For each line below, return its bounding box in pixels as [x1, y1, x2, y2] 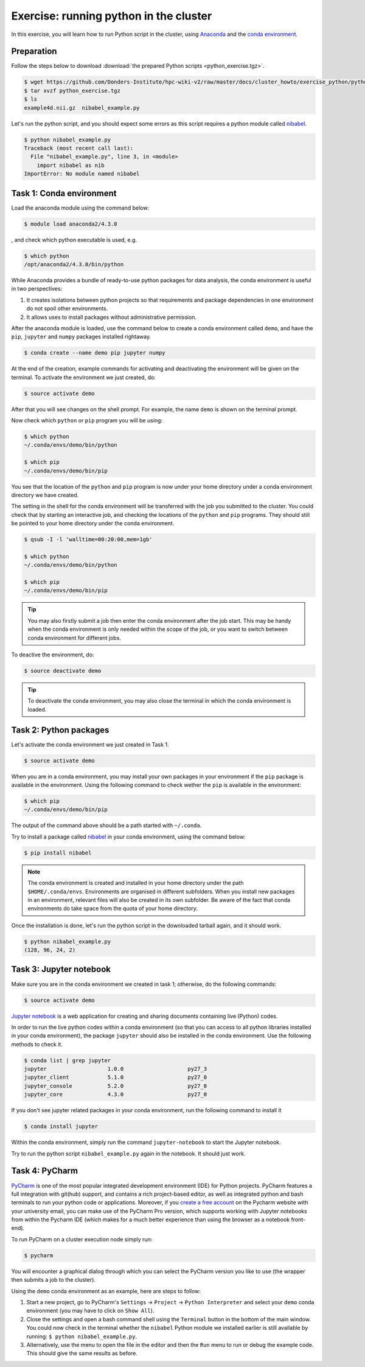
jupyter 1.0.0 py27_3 [24, 1065, 207, 1073]
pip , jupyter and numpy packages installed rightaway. [11, 333, 151, 341]
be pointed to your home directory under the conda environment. [11, 520, 175, 527]
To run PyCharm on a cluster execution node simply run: [11, 1235, 153, 1243]
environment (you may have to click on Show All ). [26, 1307, 155, 1315]
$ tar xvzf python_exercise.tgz [24, 87, 121, 94]
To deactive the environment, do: [11, 651, 94, 658]
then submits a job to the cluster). [11, 1276, 96, 1284]
